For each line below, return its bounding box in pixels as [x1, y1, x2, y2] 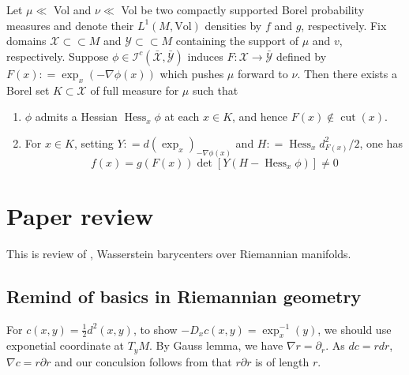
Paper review [6, 199, 154, 231]
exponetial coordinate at [6, 337, 125, 354]
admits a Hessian [35, 108, 118, 125]
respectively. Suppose [6, 47, 109, 64]
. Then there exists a [297, 65, 397, 81]
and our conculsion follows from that [54, 353, 232, 369]
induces [187, 47, 223, 64]
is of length [255, 353, 310, 369]
